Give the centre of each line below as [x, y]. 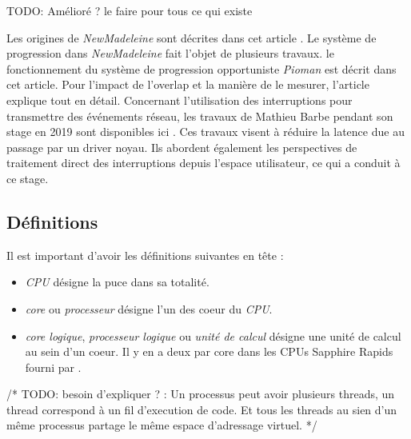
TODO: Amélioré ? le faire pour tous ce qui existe [130, 10]
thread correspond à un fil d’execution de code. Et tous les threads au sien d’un [202, 409]
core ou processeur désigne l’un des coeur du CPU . [149, 308]
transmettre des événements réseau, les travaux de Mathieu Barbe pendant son [200, 116]
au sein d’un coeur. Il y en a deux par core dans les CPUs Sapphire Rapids [209, 351]
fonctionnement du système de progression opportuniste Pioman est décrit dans [202, 68]
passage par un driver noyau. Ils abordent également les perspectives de [182, 147]
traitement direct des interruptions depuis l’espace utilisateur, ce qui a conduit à [204, 163]
